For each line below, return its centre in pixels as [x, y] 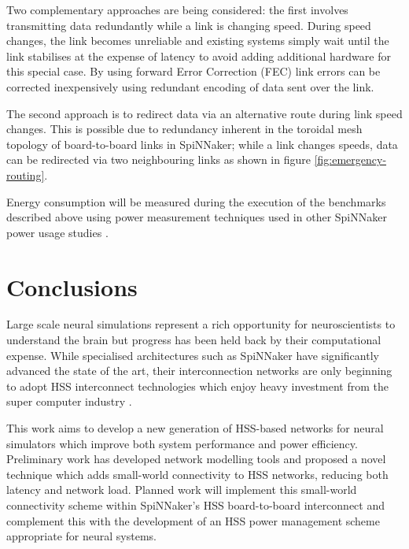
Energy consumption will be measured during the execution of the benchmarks [196, 201]
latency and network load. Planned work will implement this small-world [182, 490]
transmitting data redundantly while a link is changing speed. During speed [189, 25]
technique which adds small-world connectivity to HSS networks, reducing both [197, 474]
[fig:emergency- [350, 160]
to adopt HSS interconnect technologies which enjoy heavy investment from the [197, 386]
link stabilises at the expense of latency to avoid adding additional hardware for [199, 56]
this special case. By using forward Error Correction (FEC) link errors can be [193, 71]
